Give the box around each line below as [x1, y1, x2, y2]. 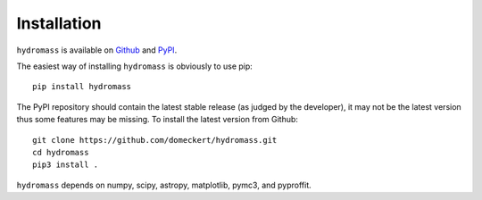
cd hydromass [32, 147, 89, 157]
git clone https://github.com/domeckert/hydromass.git [32, 135, 278, 145]
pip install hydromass [32, 81, 132, 92]
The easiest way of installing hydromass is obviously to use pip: [16, 61, 253, 71]
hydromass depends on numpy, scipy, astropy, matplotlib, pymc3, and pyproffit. [16, 179, 312, 190]
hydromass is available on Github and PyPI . [16, 45, 178, 55]
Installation [16, 13, 102, 33]
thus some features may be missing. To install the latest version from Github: [16, 114, 299, 125]
